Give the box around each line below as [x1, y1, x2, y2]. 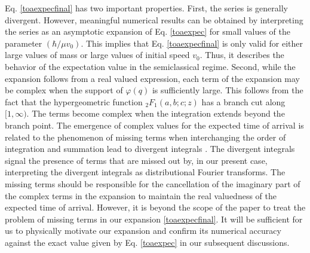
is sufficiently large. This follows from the [152, 84, 303, 96]
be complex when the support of [5, 84, 123, 96]
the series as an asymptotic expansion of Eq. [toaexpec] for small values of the [5, 25, 290, 38]
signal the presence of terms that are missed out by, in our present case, [5, 154, 268, 166]
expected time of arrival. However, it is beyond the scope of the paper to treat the [5, 201, 306, 214]
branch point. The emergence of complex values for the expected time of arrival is [5, 118, 304, 131]
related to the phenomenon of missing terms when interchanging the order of [5, 130, 286, 143]
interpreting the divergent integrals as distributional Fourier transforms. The [5, 166, 286, 178]
